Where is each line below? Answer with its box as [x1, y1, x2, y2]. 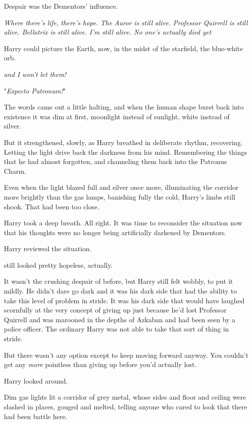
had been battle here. [4, 411, 68, 421]
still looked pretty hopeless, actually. [4, 259, 113, 270]
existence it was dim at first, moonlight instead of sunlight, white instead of [4, 111, 230, 121]
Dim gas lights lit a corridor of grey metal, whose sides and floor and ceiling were [4, 392, 246, 402]
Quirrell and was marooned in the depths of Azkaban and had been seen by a [4, 314, 235, 324]
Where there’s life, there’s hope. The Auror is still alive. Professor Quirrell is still [4, 17, 248, 27]
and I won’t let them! [4, 69, 67, 79]
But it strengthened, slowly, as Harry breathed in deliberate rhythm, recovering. [4, 137, 243, 147]
